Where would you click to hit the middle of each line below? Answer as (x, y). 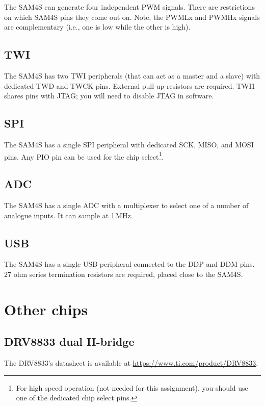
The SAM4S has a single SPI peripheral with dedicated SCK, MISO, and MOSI (129, 144)
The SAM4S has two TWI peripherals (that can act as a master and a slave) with (132, 75)
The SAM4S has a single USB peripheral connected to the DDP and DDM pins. (129, 264)
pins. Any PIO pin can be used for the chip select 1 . (84, 156)
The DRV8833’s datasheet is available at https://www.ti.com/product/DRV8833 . (131, 363)
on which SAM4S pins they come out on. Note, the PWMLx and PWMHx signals (132, 17)
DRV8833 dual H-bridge (69, 341)
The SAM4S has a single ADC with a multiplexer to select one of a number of (126, 205)
